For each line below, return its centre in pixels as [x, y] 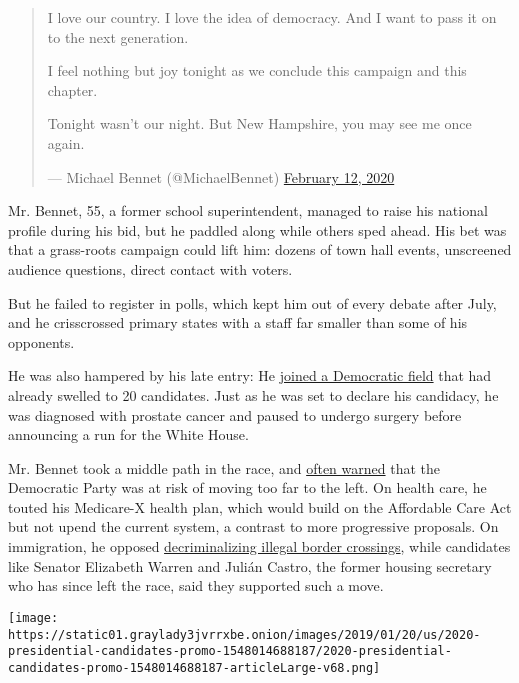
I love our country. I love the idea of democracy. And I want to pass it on [272, 17]
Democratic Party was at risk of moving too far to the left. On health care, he [247, 487]
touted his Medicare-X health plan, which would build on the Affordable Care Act [260, 506]
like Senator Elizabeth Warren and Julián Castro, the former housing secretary [250, 565]
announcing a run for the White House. [128, 434]
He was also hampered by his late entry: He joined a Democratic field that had [250, 375]
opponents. [41, 341]
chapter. [72, 89]
